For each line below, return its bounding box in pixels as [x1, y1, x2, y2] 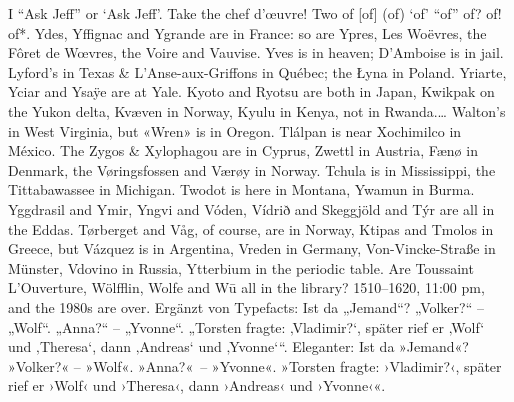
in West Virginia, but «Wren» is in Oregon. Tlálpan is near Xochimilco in [8, 120, 462, 141]
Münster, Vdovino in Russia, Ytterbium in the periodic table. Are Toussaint [8, 257, 474, 278]
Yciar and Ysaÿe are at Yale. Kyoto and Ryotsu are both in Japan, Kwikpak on [8, 81, 495, 102]
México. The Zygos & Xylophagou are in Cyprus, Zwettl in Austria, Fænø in [8, 140, 478, 161]
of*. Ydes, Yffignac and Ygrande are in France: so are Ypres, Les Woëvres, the [8, 22, 487, 43]
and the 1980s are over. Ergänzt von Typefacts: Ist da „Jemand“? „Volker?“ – [8, 296, 484, 317]
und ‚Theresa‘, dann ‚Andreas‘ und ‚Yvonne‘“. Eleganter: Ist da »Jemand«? [8, 336, 469, 357]
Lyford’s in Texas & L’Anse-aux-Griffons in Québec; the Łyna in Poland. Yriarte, [8, 61, 507, 82]
